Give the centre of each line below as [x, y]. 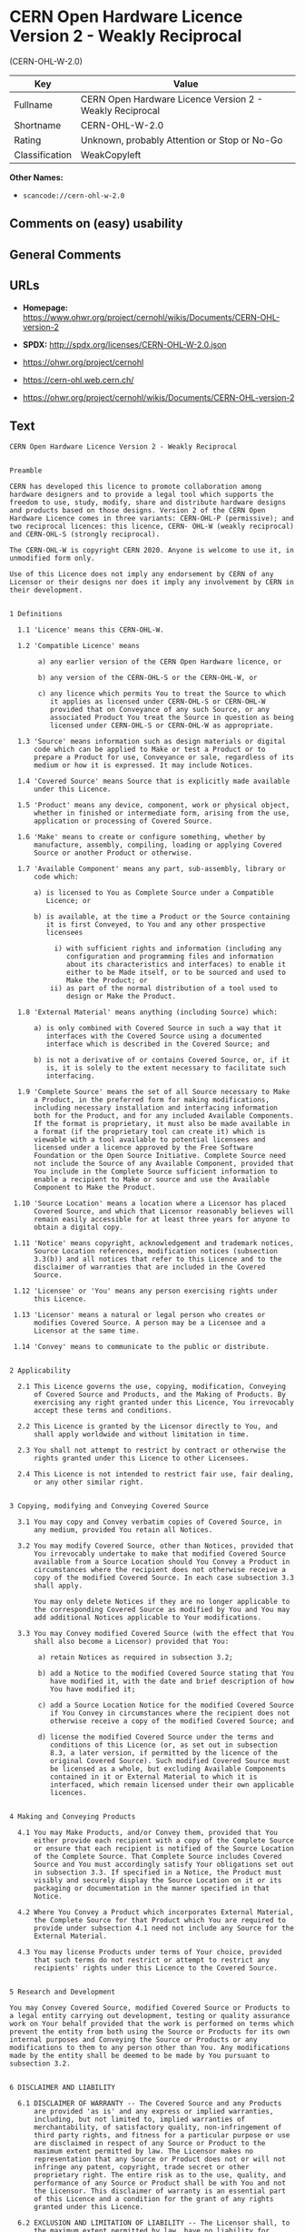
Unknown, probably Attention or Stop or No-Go [182, 140]
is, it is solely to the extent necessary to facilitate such [166, 1068]
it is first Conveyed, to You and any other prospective [156, 925]
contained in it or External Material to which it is [153, 1777]
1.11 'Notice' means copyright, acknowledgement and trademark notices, [154, 1243]
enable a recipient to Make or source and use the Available [152, 1180]
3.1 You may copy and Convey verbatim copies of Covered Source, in [150, 1522]
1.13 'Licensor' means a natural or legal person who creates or [139, 1315]
